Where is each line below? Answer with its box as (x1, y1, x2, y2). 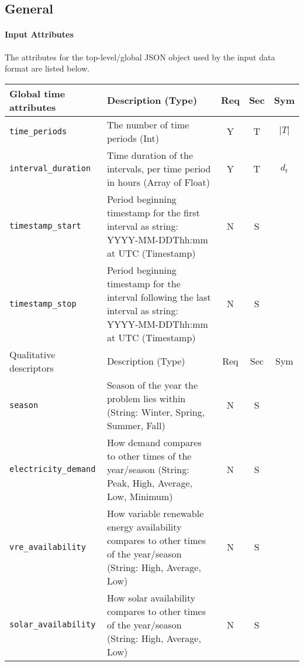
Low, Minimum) (106, 489, 173, 503)
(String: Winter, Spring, (106, 405, 205, 419)
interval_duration (9, 164, 91, 174)
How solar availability (106, 590, 196, 604)
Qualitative (9, 347, 56, 361)
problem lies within (106, 391, 186, 405)
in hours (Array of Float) (106, 175, 210, 189)
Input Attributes (5, 28, 74, 40)
